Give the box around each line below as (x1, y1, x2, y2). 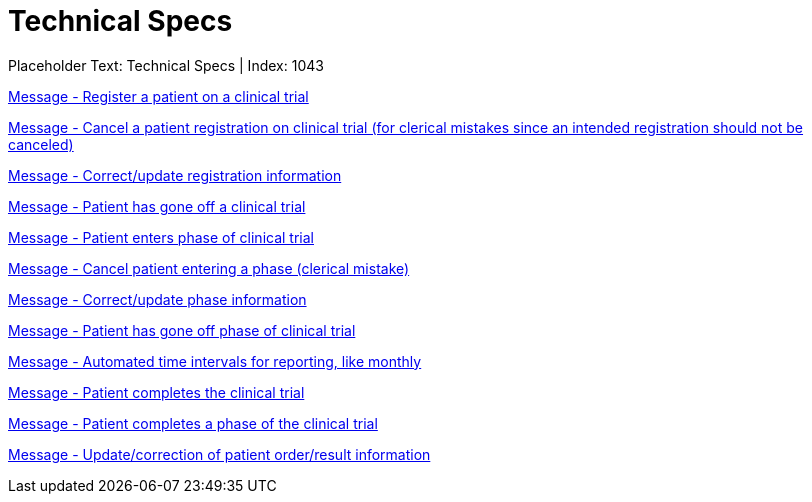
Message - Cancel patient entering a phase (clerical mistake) (8, 259, 410, 277)
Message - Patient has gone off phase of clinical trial (8, 321, 356, 339)
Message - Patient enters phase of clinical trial (8, 228, 314, 246)
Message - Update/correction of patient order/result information (8, 445, 431, 463)
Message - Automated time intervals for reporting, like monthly (8, 352, 422, 370)
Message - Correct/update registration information (8, 166, 342, 184)
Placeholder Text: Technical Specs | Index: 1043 (8, 56, 324, 74)
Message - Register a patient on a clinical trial (8, 87, 309, 105)
